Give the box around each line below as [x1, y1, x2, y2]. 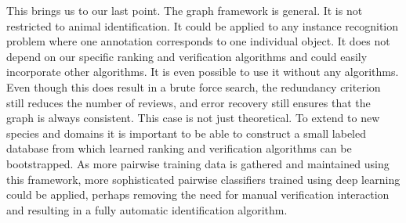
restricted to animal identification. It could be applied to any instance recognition [6, 17, 399, 34]
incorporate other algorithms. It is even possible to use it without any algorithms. [6, 63, 399, 80]
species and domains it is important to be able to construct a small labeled [6, 124, 367, 141]
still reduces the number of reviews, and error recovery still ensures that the [6, 94, 371, 110]
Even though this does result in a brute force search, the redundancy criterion [6, 78, 381, 95]
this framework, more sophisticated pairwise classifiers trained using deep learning [6, 171, 401, 187]
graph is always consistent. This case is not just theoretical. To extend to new [6, 110, 380, 126]
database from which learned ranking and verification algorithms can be [6, 140, 352, 156]
